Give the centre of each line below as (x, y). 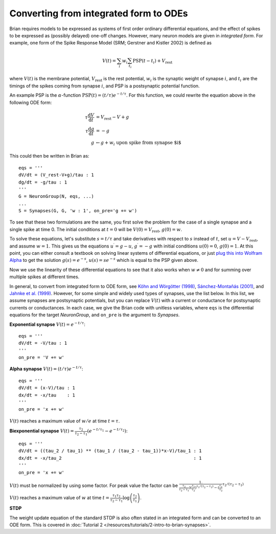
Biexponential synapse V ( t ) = (42, 431)
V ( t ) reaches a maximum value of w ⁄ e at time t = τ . (65, 421)
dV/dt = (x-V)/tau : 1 (47, 388)
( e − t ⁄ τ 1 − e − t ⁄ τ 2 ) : (107, 431)
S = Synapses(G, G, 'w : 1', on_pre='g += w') (78, 211)
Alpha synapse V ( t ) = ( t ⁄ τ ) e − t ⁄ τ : (46, 369)
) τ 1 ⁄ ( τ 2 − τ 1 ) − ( (207, 487)
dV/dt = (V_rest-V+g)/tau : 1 (56, 175)
